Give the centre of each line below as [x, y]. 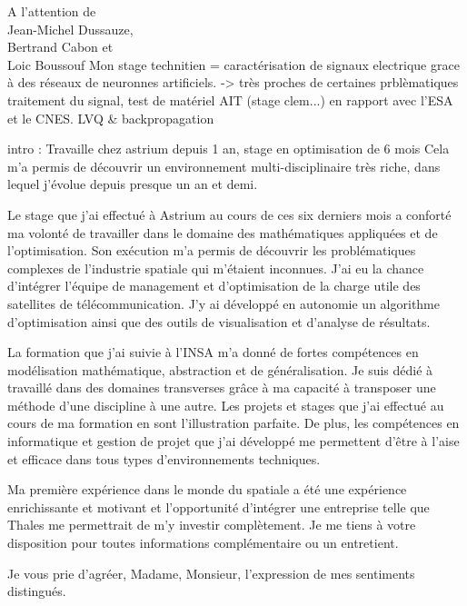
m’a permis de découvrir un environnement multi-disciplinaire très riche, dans [224, 166]
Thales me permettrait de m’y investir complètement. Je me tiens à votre [212, 525]
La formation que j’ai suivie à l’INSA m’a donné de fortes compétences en [213, 352]
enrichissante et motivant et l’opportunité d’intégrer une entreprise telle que [219, 507]
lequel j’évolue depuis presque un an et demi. [133, 184]
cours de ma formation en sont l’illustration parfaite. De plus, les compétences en [233, 423]
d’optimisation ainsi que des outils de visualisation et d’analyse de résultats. [219, 321]
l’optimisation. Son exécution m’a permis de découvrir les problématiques [212, 250]
